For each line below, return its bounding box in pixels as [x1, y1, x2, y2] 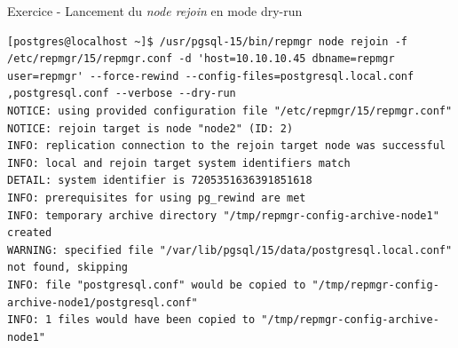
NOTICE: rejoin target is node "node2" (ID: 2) [7, 122, 294, 135]
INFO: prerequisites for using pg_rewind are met [7, 191, 306, 204]
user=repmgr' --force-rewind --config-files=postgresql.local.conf [7, 69, 415, 83]
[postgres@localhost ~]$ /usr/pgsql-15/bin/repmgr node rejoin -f [7, 35, 408, 48]
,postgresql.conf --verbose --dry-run [7, 87, 236, 100]
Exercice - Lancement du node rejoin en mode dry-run [7, 2, 303, 20]
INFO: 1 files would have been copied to [7, 313, 256, 327]
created [7, 226, 52, 240]
